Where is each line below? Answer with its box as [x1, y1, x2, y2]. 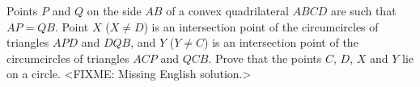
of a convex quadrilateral [166, 2, 289, 19]
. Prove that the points [208, 49, 322, 66]
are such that [330, 2, 397, 19]
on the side [87, 2, 142, 19]
